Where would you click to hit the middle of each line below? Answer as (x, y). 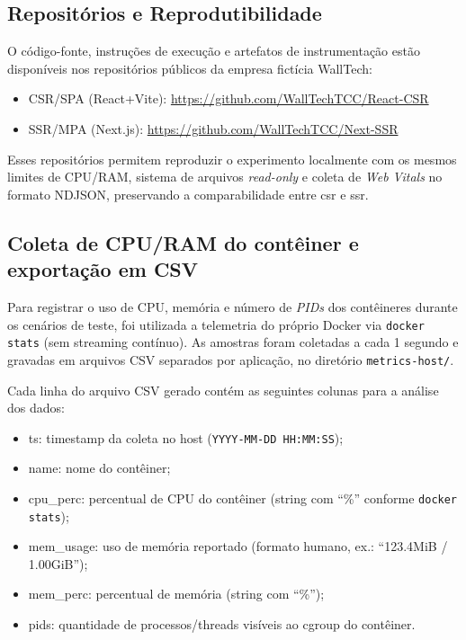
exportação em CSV (103, 269)
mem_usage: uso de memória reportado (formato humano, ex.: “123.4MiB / (238, 546)
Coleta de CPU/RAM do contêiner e (183, 242)
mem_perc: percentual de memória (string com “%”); (176, 594)
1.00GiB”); (58, 563)
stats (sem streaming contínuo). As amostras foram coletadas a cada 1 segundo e (233, 342)
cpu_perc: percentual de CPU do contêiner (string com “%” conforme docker (243, 498)
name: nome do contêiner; (99, 468)
